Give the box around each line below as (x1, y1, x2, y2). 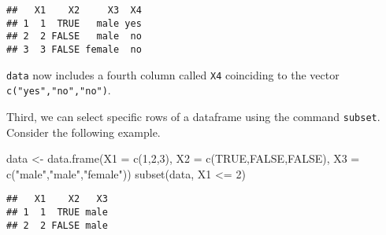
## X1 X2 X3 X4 (6, 5, 142, 16)
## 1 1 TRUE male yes (6, 17, 142, 29)
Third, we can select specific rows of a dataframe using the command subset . (6, 108, 380, 124)
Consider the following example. (6, 123, 161, 140)
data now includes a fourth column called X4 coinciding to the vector (6, 66, 340, 83)
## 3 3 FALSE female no (6, 43, 142, 55)
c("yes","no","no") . (6, 82, 111, 98)
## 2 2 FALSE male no (6, 31, 142, 42)
